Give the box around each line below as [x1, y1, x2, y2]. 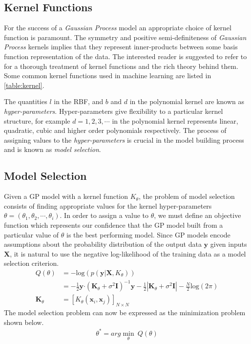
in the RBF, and [54, 96, 104, 107]
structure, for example [4, 115, 70, 126]
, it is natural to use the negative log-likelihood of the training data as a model [10, 248, 246, 258]
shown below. [4, 317, 44, 327]
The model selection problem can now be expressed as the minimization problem [4, 307, 246, 318]
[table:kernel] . [4, 80, 44, 90]
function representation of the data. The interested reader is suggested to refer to [4, 51, 247, 61]
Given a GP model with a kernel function [4, 191, 128, 201]
